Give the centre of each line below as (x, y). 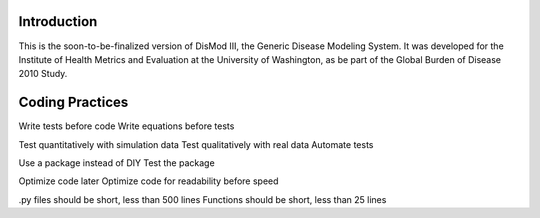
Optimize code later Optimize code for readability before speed (148, 181)
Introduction (58, 21)
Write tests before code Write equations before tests (126, 126)
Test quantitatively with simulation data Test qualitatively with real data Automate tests (196, 144)
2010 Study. (43, 74)
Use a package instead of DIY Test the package (116, 162)
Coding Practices (73, 102)
